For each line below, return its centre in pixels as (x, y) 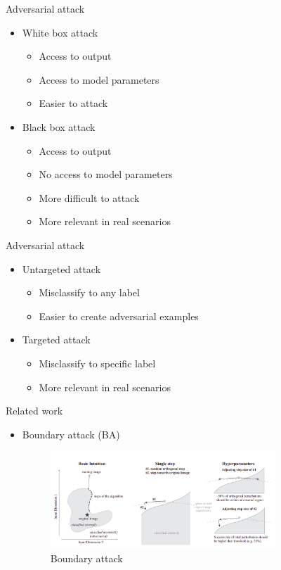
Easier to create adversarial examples (119, 316)
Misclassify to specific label (97, 363)
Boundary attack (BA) (71, 434)
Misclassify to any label (89, 292)
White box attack (60, 32)
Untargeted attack (61, 268)
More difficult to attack (89, 197)
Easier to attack (73, 103)
